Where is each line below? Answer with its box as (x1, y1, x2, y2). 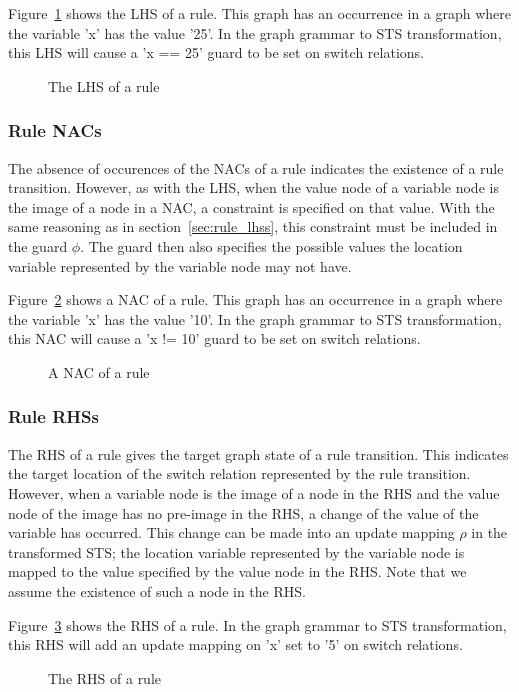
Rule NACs (8, 118, 102, 143)
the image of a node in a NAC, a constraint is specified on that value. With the (8, 196, 495, 217)
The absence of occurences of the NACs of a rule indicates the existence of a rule (8, 157, 504, 178)
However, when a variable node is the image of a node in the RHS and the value (8, 482, 500, 503)
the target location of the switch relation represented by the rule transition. (8, 463, 471, 484)
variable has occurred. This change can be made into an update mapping (8, 522, 455, 543)
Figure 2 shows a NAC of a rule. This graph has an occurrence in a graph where (8, 289, 503, 310)
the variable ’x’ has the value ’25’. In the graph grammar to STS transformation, (8, 22, 502, 43)
